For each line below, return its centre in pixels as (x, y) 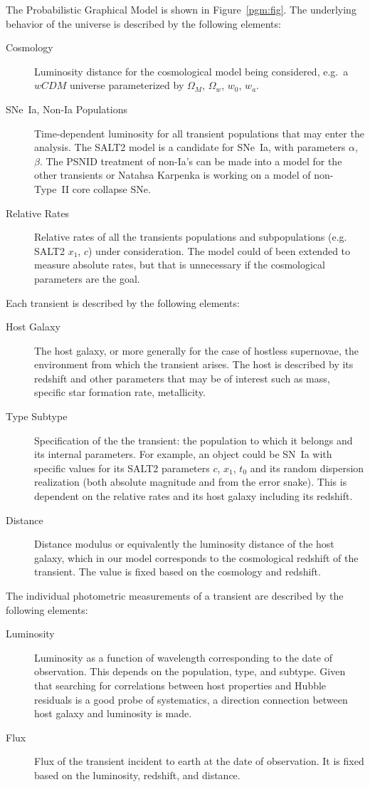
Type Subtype (37, 416)
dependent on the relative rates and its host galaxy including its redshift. (194, 496)
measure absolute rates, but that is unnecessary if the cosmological (180, 265)
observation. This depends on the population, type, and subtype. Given (190, 671)
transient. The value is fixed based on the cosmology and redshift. (178, 572)
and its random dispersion (307, 468)
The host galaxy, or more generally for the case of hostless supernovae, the (197, 350)
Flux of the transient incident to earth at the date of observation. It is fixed (199, 761)
